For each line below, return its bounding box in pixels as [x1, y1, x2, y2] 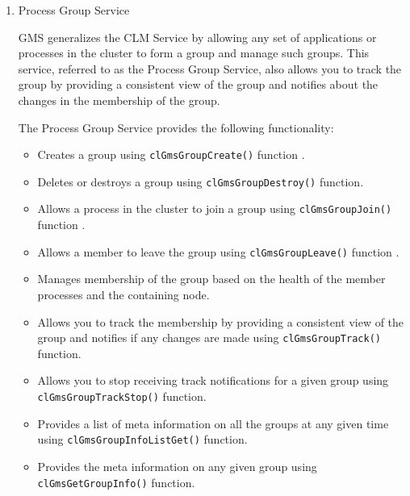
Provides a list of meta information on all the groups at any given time [37, 415, 389, 431]
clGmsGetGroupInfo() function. [37, 473, 195, 490]
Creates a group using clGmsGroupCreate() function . [37, 146, 305, 163]
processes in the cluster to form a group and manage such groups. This [18, 44, 370, 61]
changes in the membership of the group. [18, 91, 220, 108]
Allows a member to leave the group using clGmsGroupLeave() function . [37, 243, 400, 260]
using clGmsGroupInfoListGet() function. [37, 431, 248, 448]
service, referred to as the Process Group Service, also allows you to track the [18, 60, 402, 77]
